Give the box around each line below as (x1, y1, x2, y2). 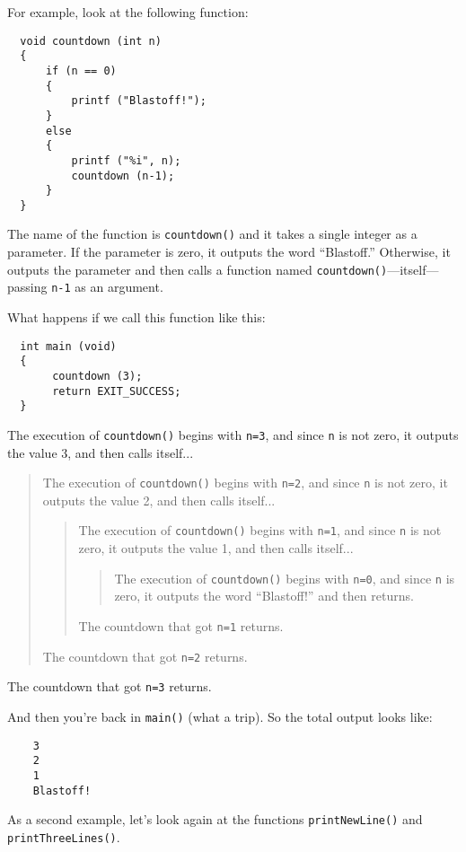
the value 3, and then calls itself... (7, 443, 194, 461)
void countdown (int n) (20, 34, 162, 48)
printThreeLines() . (7, 827, 120, 846)
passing (7, 277, 48, 296)
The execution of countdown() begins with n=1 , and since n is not (78, 521, 442, 540)
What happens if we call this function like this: (7, 308, 266, 327)
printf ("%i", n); (71, 154, 181, 167)
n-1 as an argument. (51, 277, 163, 296)
